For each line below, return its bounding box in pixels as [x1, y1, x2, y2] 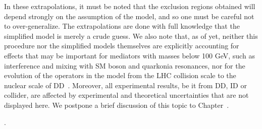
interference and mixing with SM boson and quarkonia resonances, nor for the [4, 60, 245, 71]
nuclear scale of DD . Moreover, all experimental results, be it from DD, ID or [4, 80, 247, 90]
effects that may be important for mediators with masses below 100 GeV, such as [4, 50, 255, 60]
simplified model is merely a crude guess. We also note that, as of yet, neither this [4, 30, 258, 41]
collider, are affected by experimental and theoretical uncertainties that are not [4, 90, 249, 100]
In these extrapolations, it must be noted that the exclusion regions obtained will [4, 1, 255, 11]
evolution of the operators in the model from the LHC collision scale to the [4, 70, 236, 81]
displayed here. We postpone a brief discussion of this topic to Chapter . [4, 99, 229, 110]
